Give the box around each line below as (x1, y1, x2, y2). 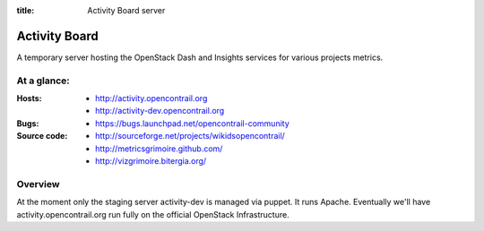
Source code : (16, 131, 68, 141)
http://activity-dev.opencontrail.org (95, 106, 225, 116)
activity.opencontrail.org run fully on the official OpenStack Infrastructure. (16, 209, 290, 219)
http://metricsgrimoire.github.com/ (95, 143, 223, 154)
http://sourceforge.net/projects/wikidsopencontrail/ (95, 131, 286, 141)
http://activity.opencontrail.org (95, 93, 208, 104)
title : (16, 5, 35, 15)
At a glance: (16, 74, 71, 87)
